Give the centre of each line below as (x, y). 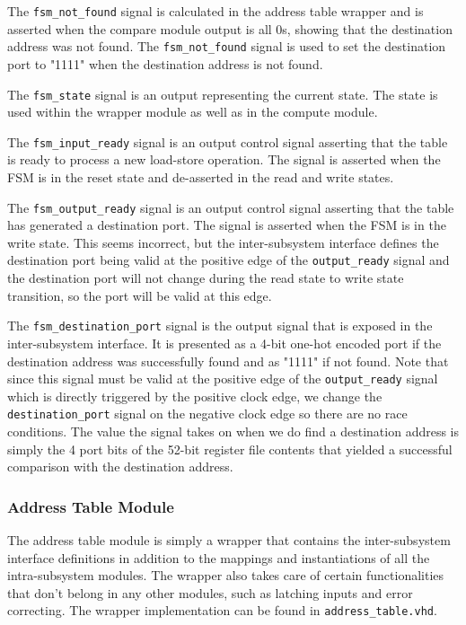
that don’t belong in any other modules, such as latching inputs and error (210, 592)
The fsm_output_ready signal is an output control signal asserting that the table (231, 207)
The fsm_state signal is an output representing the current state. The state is (223, 94)
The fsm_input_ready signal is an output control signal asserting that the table (228, 141)
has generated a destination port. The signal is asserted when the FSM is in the (227, 225)
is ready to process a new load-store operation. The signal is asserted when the (224, 159)
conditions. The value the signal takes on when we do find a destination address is (233, 431)
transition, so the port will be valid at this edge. (140, 295)
